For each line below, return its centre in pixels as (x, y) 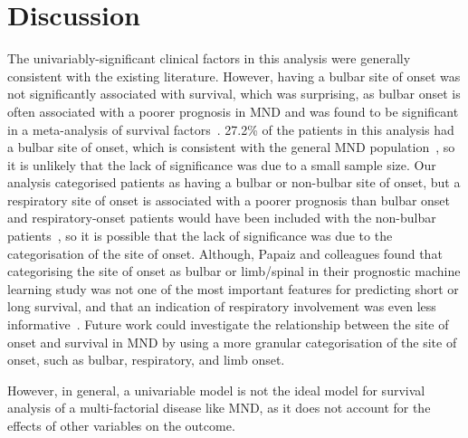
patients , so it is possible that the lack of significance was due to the (200, 236)
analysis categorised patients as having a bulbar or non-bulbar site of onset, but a (234, 182)
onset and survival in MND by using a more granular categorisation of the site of (232, 342)
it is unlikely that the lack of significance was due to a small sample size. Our (222, 164)
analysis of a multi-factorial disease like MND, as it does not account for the (219, 408)
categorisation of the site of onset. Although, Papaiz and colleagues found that (225, 253)
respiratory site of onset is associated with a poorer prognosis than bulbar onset (229, 200)
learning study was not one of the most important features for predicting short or (233, 288)
